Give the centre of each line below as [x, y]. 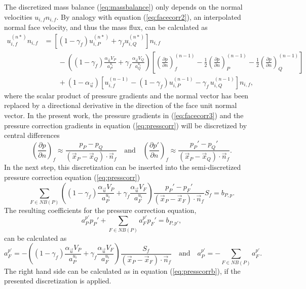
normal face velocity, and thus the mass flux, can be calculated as [106, 27]
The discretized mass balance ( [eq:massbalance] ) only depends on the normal [123, 7]
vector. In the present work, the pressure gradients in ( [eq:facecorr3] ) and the [124, 115]
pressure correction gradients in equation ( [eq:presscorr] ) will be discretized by [126, 125]
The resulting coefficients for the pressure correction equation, [100, 210]
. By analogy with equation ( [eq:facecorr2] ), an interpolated [149, 16]
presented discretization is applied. [58, 281]
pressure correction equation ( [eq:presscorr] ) [72, 177]
